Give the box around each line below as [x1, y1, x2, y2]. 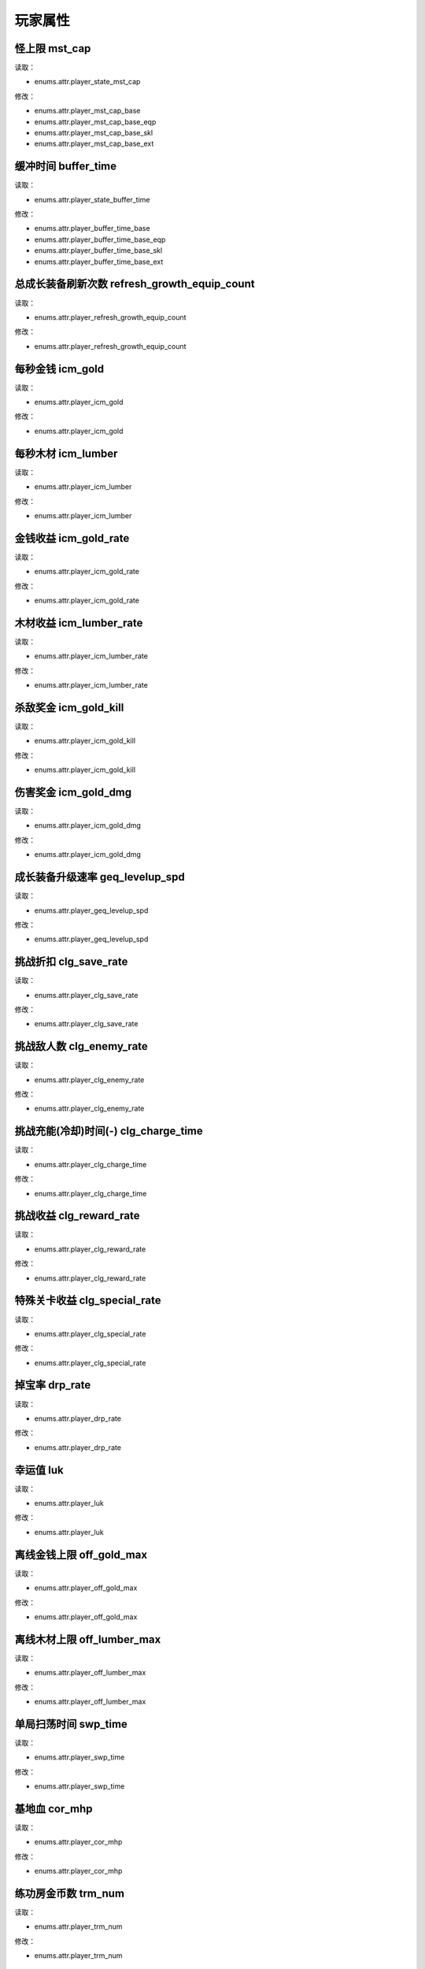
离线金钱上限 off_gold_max [14, 1548, 148, 1561]
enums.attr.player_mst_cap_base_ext [34, 139, 154, 149]
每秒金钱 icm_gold [14, 362, 105, 376]
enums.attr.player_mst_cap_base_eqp [34, 117, 157, 126]
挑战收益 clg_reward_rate [14, 1209, 141, 1222]
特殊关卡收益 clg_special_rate [14, 1294, 161, 1307]
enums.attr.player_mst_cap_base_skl [34, 128, 153, 138]
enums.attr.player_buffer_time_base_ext [34, 257, 164, 266]
